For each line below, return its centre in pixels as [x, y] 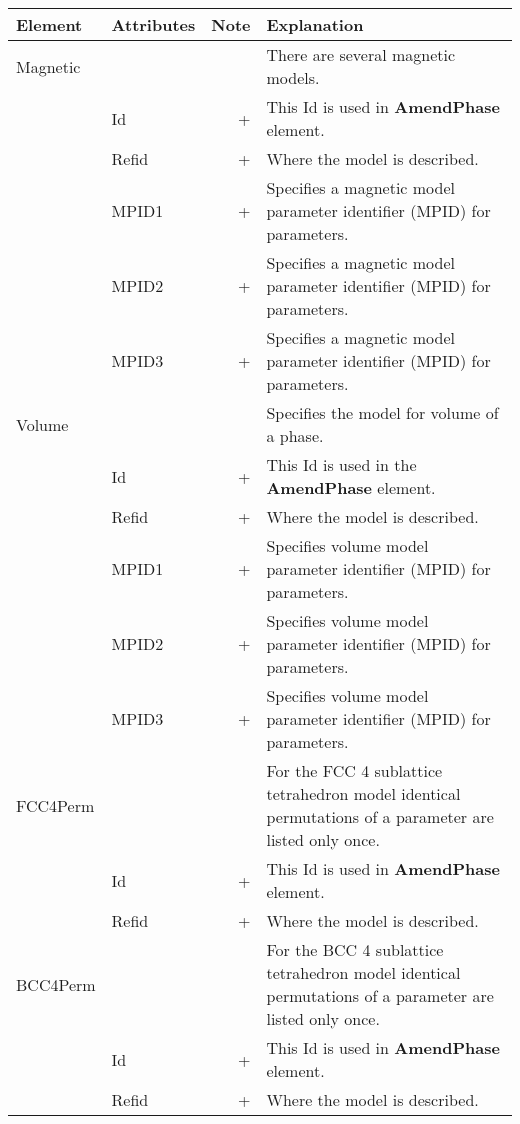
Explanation [315, 24]
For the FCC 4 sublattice [354, 770]
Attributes [153, 24]
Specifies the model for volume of [382, 412]
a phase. [295, 435]
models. [293, 77]
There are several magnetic [361, 54]
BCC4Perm [56, 984]
